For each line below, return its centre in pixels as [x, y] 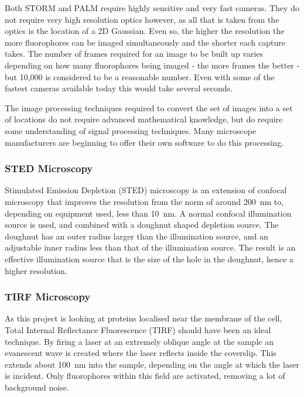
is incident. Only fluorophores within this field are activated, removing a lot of [145, 376]
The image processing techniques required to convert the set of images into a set [149, 107]
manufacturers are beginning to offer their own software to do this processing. [144, 142]
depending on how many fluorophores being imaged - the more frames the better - [152, 65]
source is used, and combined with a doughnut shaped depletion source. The [142, 225]
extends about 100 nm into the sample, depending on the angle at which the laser [152, 364]
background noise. [37, 387]
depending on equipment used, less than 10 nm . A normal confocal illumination [148, 213]
